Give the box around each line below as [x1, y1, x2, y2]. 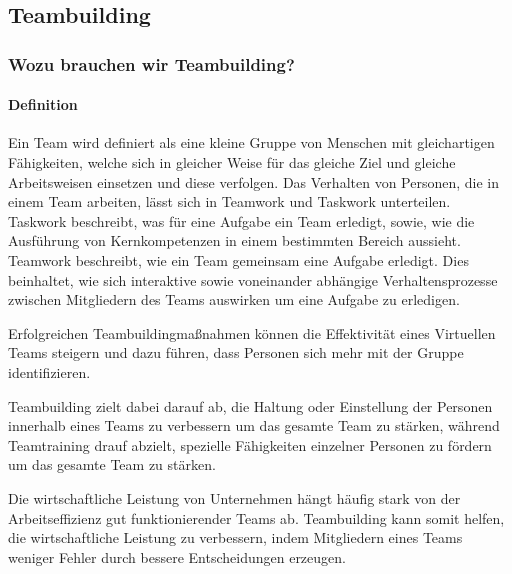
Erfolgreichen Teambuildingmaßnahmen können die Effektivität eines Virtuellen [8, 322, 496, 343]
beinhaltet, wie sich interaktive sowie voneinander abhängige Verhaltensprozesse [8, 269, 498, 290]
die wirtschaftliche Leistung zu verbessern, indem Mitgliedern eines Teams [8, 527, 463, 548]
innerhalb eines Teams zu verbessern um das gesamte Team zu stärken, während [8, 415, 500, 436]
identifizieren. [8, 361, 91, 382]
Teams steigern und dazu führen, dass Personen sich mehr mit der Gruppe [8, 342, 464, 363]
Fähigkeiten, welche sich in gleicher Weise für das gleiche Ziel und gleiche [8, 152, 456, 173]
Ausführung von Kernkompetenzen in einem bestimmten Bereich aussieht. [8, 230, 461, 251]
